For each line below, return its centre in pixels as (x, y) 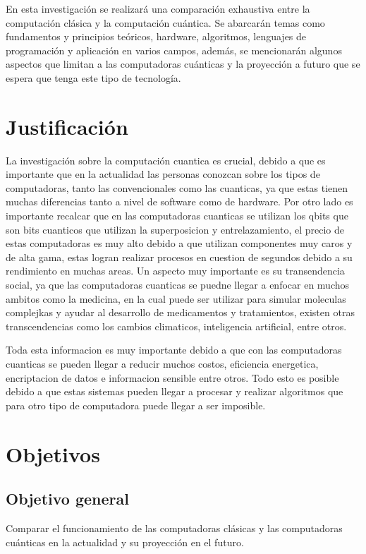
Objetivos (53, 453)
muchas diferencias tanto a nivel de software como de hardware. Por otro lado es (179, 201)
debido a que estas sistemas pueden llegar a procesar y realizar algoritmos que (175, 391)
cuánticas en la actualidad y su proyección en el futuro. (125, 542)
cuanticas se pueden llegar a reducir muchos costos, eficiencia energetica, (162, 363)
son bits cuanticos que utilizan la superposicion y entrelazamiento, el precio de (175, 229)
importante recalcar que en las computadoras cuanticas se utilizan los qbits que (177, 216)
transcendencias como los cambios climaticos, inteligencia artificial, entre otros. (176, 326)
